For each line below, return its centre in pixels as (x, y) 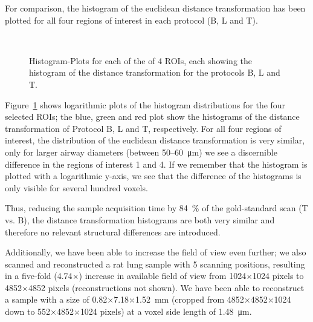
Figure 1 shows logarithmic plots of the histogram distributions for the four (145, 104)
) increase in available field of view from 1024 (163, 276)
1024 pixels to (278, 276)
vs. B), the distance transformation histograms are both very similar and (140, 219)
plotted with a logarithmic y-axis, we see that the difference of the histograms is (153, 176)
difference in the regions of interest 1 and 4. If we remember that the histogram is (156, 164)
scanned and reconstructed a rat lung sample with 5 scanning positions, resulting (155, 264)
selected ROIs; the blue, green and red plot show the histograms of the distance (152, 117)
